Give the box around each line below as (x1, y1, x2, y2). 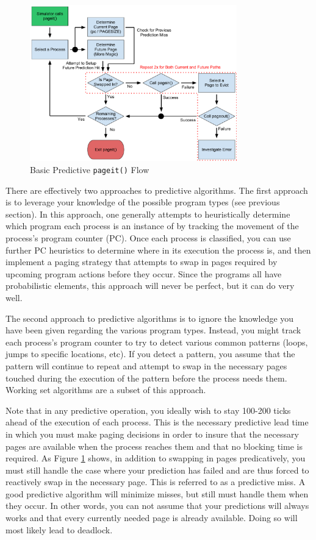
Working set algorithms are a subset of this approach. (5, 383, 206, 396)
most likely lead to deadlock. (5, 523, 113, 536)
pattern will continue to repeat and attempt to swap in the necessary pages (5, 359, 287, 372)
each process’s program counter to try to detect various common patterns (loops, (5, 335, 308, 348)
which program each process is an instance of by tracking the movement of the (5, 219, 299, 232)
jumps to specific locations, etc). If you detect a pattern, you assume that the (5, 347, 295, 360)
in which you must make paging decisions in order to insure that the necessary (5, 427, 299, 440)
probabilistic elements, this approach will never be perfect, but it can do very (5, 279, 295, 292)
